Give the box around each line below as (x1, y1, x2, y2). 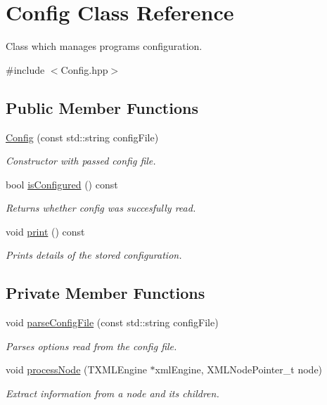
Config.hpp (60, 62, 108, 77)
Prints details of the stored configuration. (6, 247, 182, 262)
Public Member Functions (6, 96, 198, 118)
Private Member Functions (6, 282, 205, 304)
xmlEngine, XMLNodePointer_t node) (155, 362, 323, 377)
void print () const (6, 224, 85, 238)
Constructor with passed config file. (6, 153, 156, 168)
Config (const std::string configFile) (6, 129, 159, 144)
